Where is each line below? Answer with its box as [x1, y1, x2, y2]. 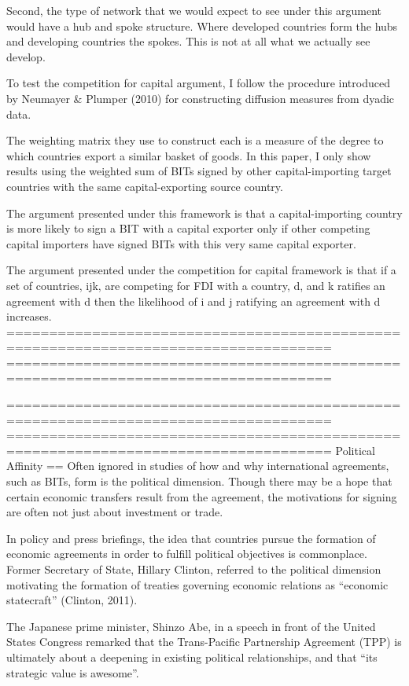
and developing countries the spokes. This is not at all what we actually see [6, 33, 370, 50]
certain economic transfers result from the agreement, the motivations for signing [6, 488, 397, 504]
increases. [6, 308, 52, 325]
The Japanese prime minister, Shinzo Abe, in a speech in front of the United [6, 618, 376, 634]
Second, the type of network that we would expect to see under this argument [6, 2, 382, 18]
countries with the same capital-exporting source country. [6, 178, 283, 194]
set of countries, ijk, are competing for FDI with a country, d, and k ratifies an [6, 277, 385, 293]
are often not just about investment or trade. [6, 504, 223, 520]
